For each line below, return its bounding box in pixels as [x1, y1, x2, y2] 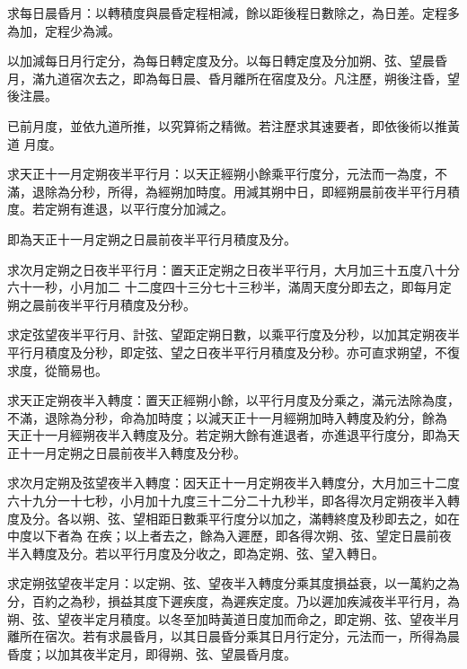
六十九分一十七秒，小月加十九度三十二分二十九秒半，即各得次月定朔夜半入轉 [7, 491, 460, 510]
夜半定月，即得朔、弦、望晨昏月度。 [82, 644, 296, 663]
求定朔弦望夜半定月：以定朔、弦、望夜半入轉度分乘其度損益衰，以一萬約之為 [7, 574, 460, 593]
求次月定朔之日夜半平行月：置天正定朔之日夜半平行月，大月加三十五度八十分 [7, 260, 460, 278]
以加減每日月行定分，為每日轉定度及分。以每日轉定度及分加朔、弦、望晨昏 [7, 51, 447, 70]
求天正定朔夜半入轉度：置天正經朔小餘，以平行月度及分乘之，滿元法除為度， [7, 391, 460, 409]
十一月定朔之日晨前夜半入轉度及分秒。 [19, 443, 246, 462]
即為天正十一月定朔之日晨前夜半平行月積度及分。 [7, 229, 296, 248]
